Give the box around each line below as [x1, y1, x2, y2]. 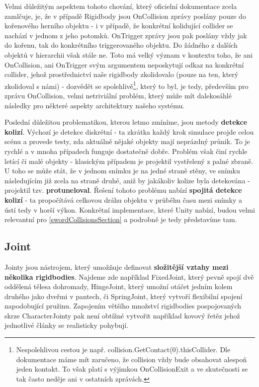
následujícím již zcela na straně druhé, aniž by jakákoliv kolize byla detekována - [4, 175, 250, 185]
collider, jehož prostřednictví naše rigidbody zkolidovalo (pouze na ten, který [4, 69, 239, 79]
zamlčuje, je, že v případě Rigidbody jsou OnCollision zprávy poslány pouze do [4, 10, 246, 21]
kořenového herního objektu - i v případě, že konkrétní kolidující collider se [4, 20, 233, 31]
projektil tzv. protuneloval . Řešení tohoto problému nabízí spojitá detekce [4, 185, 242, 195]
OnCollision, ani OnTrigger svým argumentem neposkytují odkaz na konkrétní [4, 59, 244, 70]
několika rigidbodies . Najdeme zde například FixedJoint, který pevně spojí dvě [4, 271, 254, 282]
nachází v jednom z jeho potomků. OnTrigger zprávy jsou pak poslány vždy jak [4, 30, 247, 40]
